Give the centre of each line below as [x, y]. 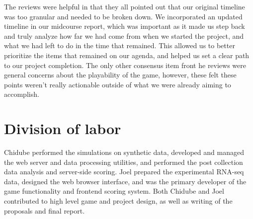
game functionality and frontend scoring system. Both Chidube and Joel [114, 191]
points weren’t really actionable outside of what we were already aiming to [118, 84]
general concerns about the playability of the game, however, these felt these [120, 75]
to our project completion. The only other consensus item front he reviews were [125, 65]
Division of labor [63, 128]
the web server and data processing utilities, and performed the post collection [124, 162]
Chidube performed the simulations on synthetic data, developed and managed [124, 152]
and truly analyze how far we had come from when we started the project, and [124, 36]
